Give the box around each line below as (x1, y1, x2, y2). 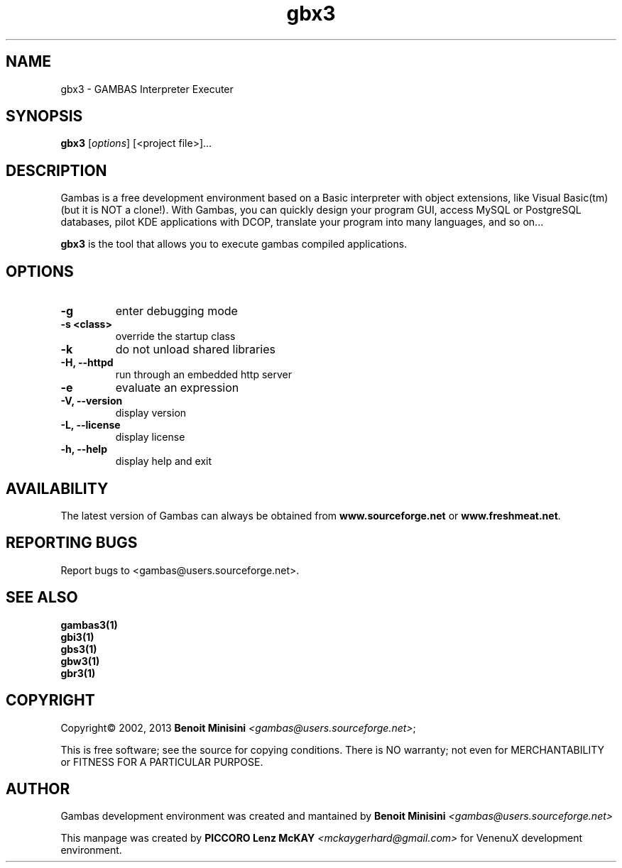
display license (115, 431, 185, 444)
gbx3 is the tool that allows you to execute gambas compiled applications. (60, 238, 408, 251)
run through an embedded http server (115, 368, 292, 381)
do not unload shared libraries (115, 342, 275, 357)
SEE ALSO (6, 588, 78, 607)
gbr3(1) (60, 666, 96, 679)
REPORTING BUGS (6, 534, 138, 552)
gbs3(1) (60, 642, 97, 655)
